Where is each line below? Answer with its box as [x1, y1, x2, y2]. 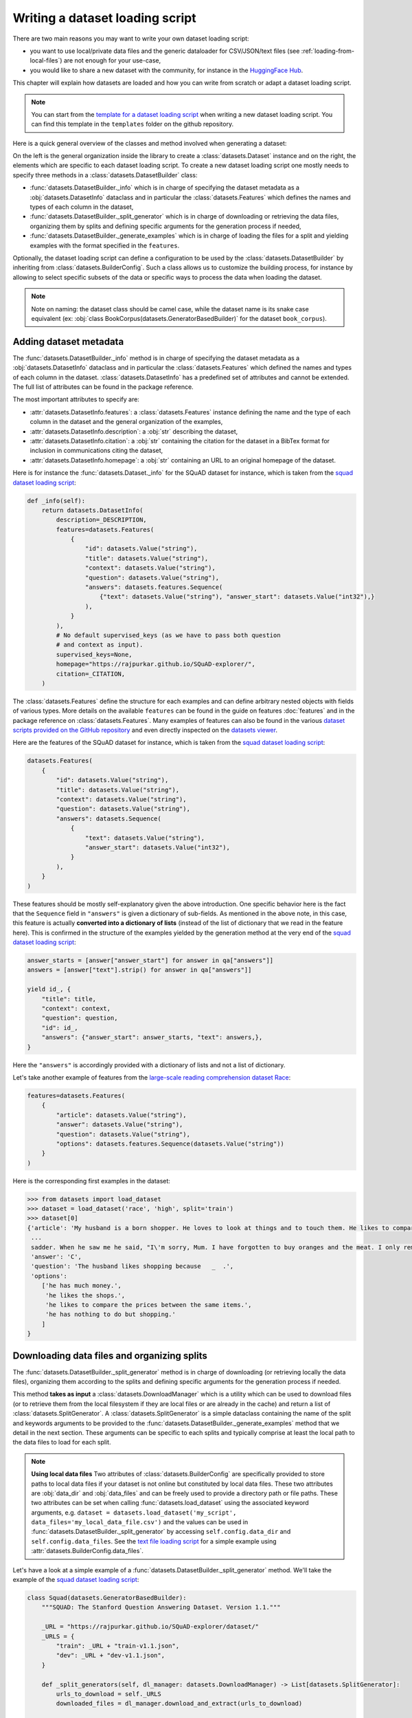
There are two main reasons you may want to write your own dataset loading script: [12, 34, 250, 43]
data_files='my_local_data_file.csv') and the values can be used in [31, 1518, 249, 1526]
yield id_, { [27, 985, 71, 993]
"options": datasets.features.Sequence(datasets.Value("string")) [56, 1139, 285, 1148]
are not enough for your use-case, [63, 56, 161, 65]
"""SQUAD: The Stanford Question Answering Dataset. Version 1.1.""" [41, 1603, 281, 1611]
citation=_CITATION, [56, 670, 126, 678]
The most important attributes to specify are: [12, 395, 140, 403]
